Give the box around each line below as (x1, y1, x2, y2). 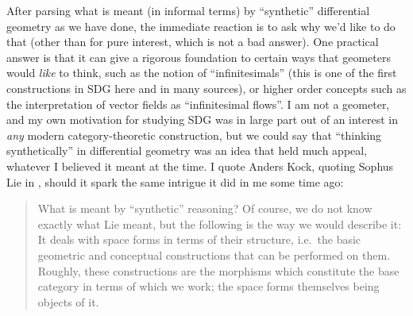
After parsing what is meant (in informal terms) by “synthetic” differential (6, 2, 370, 18)
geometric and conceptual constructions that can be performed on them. (37, 246, 391, 263)
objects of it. (37, 293, 99, 310)
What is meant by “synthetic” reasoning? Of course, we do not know (37, 200, 372, 217)
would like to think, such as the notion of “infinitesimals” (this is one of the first (6, 64, 397, 81)
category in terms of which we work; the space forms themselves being (37, 278, 380, 295)
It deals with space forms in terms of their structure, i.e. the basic (37, 231, 361, 248)
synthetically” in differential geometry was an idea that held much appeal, (6, 142, 368, 159)
